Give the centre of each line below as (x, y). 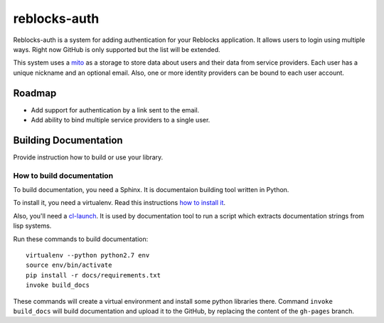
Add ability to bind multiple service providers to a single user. (121, 120)
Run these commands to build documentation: (81, 239)
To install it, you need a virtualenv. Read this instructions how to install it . (119, 203)
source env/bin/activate (69, 265)
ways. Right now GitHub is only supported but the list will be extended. (117, 49)
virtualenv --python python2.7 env (88, 255)
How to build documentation (63, 176)
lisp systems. (32, 226)
